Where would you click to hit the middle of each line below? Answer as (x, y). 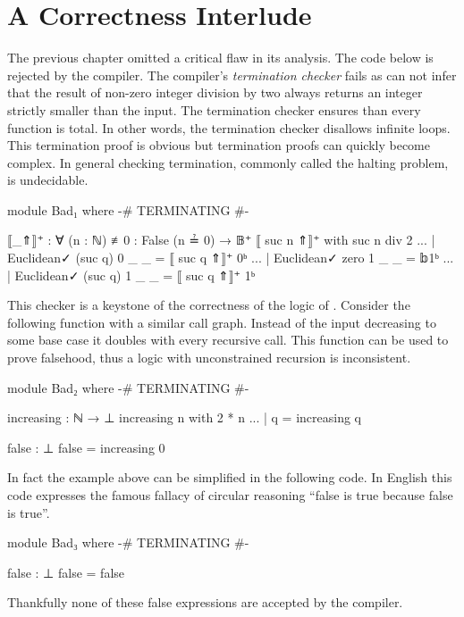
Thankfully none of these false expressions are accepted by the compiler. (205, 602)
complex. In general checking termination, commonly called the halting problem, (228, 162)
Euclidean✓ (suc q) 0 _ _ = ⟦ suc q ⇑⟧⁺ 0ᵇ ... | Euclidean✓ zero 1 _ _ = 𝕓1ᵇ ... (231, 258)
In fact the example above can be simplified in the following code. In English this (230, 477)
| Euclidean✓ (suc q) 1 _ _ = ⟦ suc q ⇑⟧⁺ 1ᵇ (131, 275)
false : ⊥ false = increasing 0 (86, 447)
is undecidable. (48, 180)
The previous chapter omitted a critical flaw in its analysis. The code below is (220, 58)
